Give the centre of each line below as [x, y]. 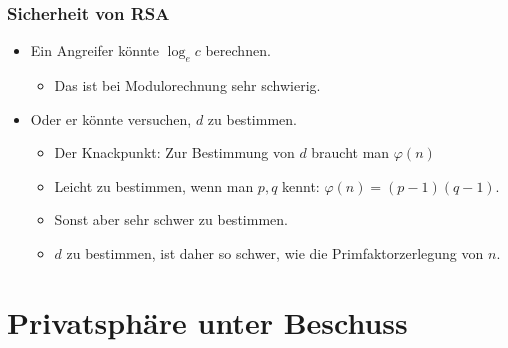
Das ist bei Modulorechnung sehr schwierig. [187, 85]
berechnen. [238, 50]
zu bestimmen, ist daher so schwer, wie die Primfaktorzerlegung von [275, 252]
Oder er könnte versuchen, [111, 118]
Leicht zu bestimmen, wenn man [154, 185]
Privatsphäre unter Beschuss [207, 321]
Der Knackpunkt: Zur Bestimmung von [174, 152]
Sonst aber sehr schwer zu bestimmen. [171, 219]
